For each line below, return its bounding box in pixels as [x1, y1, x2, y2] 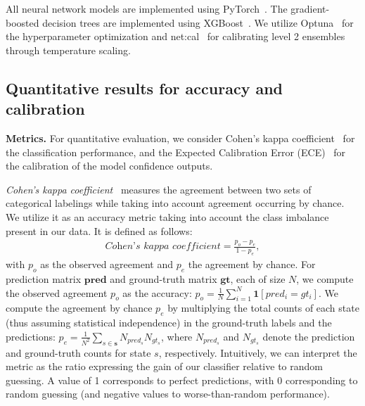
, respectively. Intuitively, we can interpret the [158, 345, 357, 360]
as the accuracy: [122, 285, 192, 300]
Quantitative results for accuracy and [6, 77, 283, 99]
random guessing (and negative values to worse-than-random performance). [6, 386, 330, 401]
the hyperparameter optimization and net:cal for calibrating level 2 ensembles [6, 29, 345, 44]
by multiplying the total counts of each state [167, 300, 359, 315]
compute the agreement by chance [6, 300, 153, 315]
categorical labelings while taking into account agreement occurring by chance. [6, 196, 345, 210]
